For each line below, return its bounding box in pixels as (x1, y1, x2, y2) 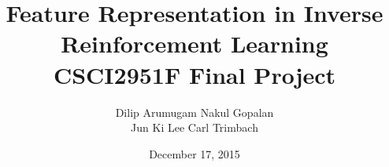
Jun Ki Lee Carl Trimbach (131, 119, 258, 136)
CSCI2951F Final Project (53, 58, 336, 90)
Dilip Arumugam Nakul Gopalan (115, 103, 274, 120)
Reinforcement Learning (61, 27, 328, 60)
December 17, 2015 (149, 145, 240, 162)
